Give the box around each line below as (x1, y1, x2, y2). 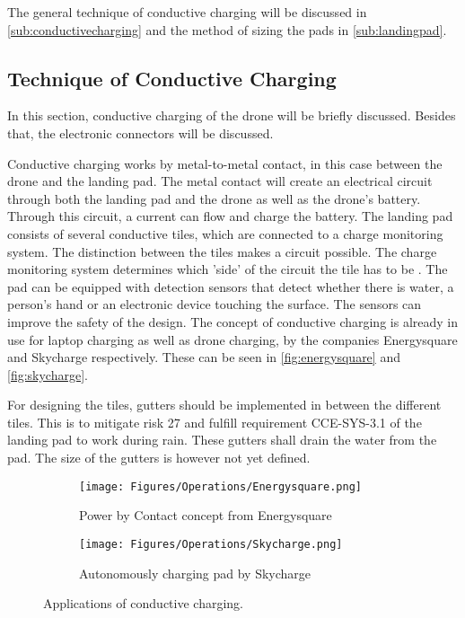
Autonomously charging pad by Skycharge (79, 563, 311, 582)
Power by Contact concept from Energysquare (79, 506, 332, 525)
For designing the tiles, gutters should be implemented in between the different (7, 395, 442, 414)
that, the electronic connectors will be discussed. (7, 123, 274, 142)
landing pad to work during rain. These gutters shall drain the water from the (7, 430, 437, 449)
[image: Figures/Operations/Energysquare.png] (79, 480, 362, 493)
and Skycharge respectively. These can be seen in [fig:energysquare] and (7, 348, 400, 366)
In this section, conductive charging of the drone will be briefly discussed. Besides (7, 106, 456, 125)
